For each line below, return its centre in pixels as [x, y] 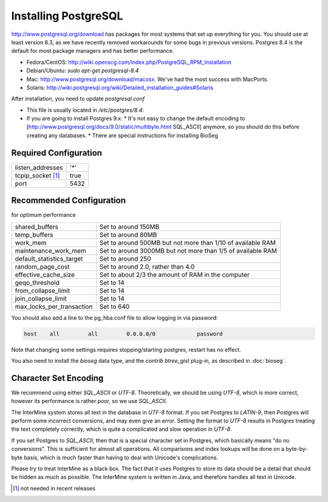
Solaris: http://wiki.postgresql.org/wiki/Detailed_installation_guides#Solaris [120, 88]
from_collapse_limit [43, 291]
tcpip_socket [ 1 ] [37, 175]
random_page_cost [42, 266]
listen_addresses [39, 167]
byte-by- [297, 449]
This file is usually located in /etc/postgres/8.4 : [85, 110]
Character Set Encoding [57, 378]
